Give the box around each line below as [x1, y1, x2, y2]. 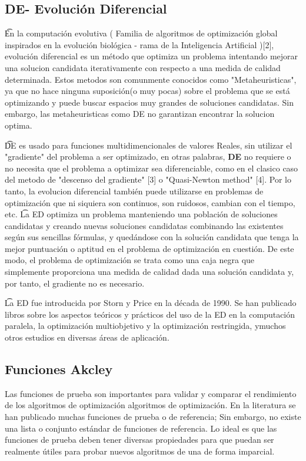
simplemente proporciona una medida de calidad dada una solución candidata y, [5, 265, 294, 278]
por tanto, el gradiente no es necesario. [5, 277, 145, 289]
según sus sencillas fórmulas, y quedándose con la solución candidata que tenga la [5, 231, 299, 243]
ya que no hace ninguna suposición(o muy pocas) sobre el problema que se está [5, 85, 290, 97]
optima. [5, 119, 32, 131]
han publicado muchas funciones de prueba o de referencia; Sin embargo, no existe [5, 410, 301, 423]
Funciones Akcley [5, 360, 113, 378]
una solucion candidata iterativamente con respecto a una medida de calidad [5, 61, 281, 73]
